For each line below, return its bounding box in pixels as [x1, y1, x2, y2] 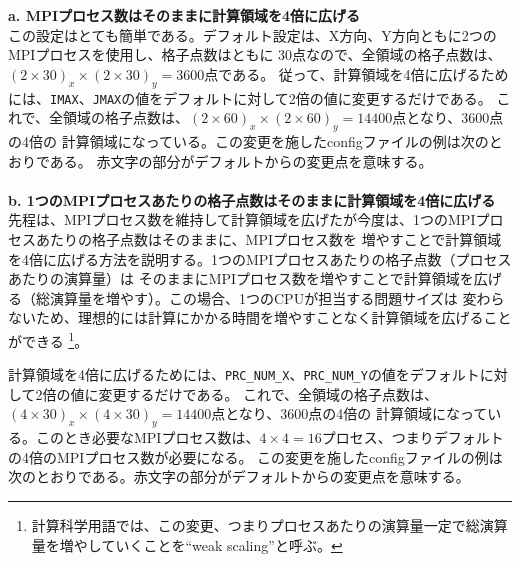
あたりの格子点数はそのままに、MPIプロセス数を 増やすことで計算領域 [35, 229, 502, 249]
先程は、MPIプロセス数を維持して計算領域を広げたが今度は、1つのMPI [8, 209, 476, 230]
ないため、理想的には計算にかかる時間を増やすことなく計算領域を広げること [8, 307, 512, 328]
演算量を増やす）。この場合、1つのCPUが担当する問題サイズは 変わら [49, 287, 505, 308]
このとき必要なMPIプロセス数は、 [35, 427, 260, 448]
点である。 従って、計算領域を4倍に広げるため [204, 63, 509, 84]
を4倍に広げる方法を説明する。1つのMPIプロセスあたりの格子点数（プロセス [8, 248, 512, 269]
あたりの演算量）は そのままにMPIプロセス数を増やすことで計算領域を [8, 268, 474, 289]
